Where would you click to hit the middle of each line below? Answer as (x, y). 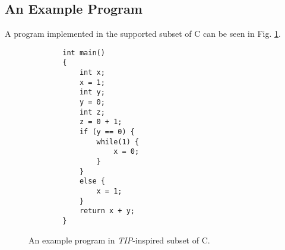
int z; (92, 112)
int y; (92, 92)
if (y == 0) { (107, 132)
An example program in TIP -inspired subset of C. (119, 240)
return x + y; (107, 211)
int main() (84, 53)
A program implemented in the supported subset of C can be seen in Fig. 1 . (143, 34)
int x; (92, 73)
